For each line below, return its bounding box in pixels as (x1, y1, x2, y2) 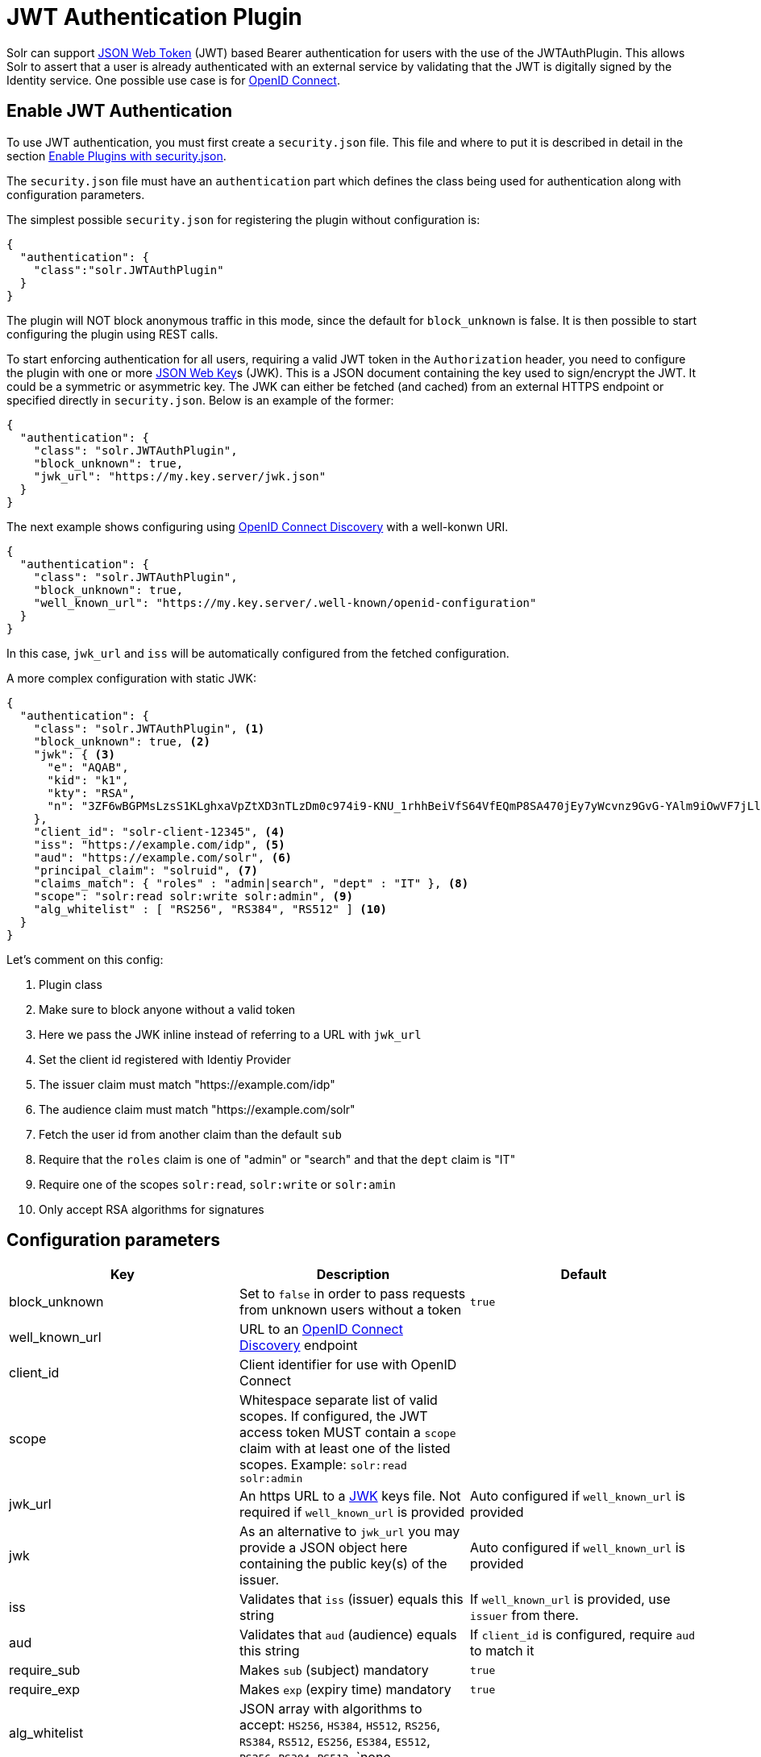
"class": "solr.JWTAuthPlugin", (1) (33, 721, 265, 735)
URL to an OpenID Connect (239, 1321, 403, 1338)
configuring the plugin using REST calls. (6, 326, 218, 341)
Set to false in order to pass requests (239, 1286, 466, 1302)
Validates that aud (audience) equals (239, 1626, 457, 1643)
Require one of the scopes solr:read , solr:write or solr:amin (39, 1177, 396, 1191)
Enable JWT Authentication (6, 101, 233, 122)
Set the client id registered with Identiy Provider (39, 1052, 291, 1066)
